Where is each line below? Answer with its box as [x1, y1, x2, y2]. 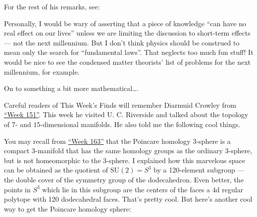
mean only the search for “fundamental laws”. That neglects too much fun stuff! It [4, 47, 254, 57]
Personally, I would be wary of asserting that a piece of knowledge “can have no [4, 18, 246, 28]
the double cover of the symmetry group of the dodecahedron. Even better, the [4, 174, 244, 184]
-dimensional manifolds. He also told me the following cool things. [40, 119, 241, 129]
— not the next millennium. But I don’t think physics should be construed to [4, 37, 240, 47]
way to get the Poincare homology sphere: [4, 203, 131, 214]
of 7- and [4, 119, 31, 129]
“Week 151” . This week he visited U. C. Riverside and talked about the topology [4, 109, 249, 120]
